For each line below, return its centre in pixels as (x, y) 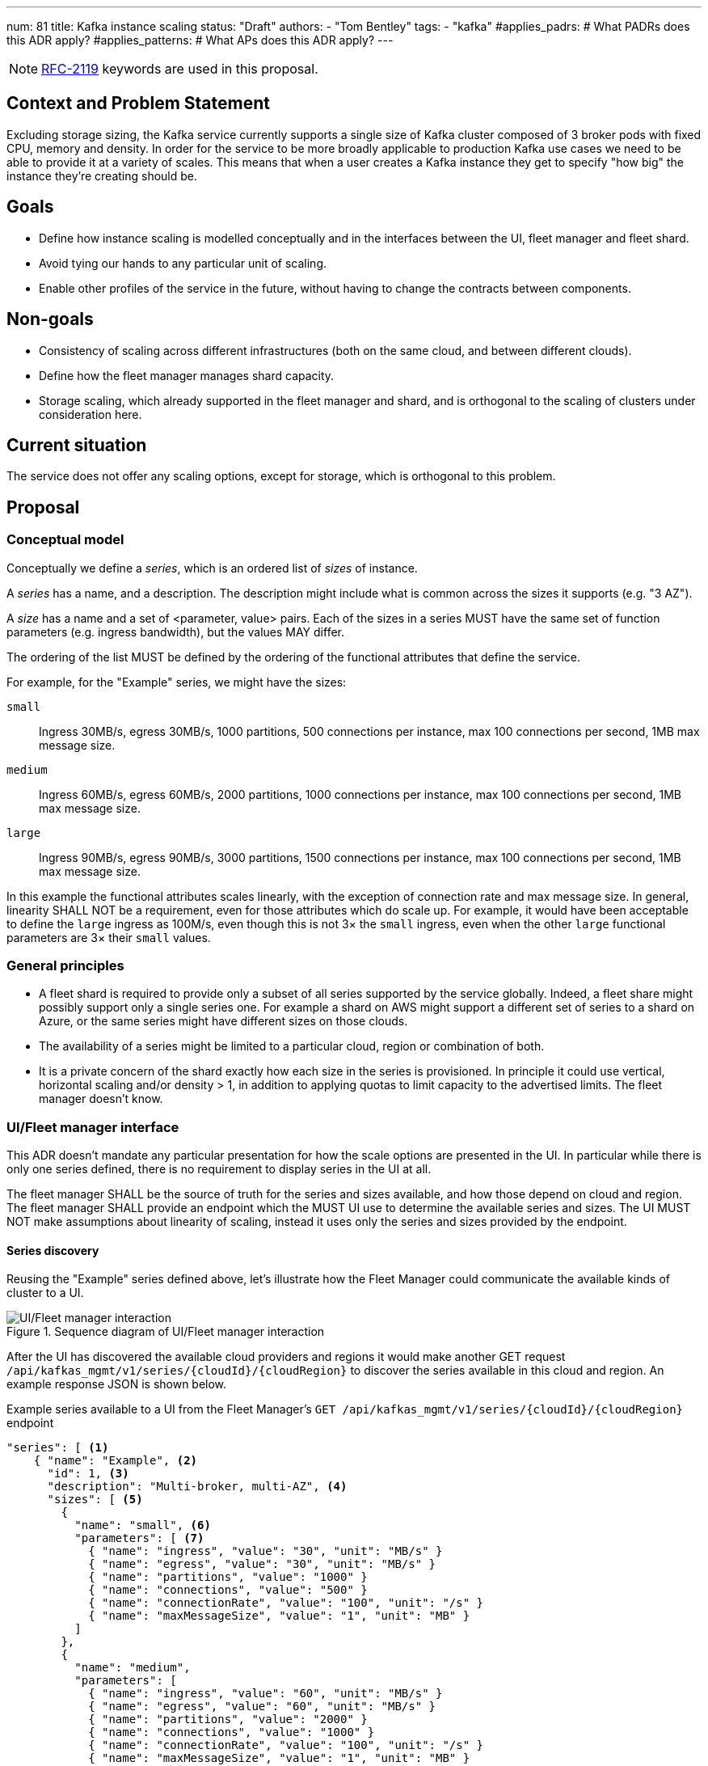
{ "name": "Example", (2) (116, 1461)
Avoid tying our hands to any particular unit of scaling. (183, 263)
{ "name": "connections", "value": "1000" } (232, 1732)
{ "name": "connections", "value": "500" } (228, 1590)
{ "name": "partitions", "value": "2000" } (228, 1720)
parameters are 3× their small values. (109, 937)
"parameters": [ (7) (139, 1538)
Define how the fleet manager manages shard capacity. (187, 375)
